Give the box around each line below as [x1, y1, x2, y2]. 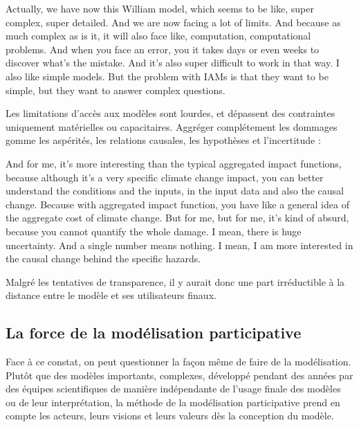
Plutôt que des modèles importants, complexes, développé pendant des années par [6, 367, 353, 382]
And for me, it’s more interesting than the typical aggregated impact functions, [6, 156, 342, 170]
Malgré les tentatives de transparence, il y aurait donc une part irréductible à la [6, 274, 345, 289]
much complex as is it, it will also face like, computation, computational [6, 28, 311, 43]
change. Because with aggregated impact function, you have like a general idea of [6, 197, 349, 211]
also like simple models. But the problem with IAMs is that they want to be [6, 69, 329, 83]
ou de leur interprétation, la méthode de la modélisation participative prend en [6, 394, 340, 409]
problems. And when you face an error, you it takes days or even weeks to [6, 42, 320, 56]
